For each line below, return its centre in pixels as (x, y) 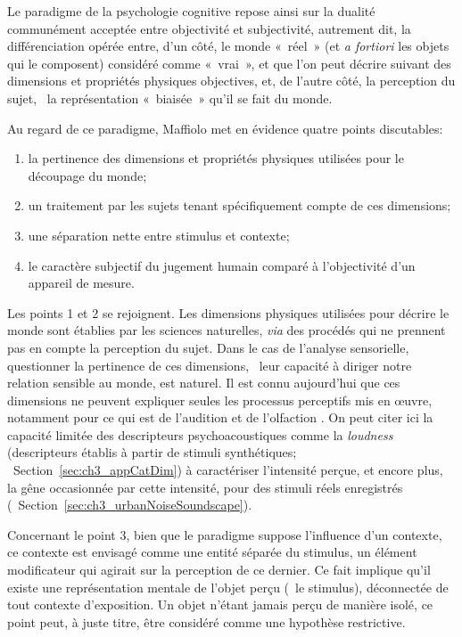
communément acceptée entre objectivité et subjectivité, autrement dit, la (209, 28)
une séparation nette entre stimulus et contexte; (159, 235)
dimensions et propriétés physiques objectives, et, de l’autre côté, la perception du (231, 81)
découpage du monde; (87, 175)
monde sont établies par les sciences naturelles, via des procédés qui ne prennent (227, 330)
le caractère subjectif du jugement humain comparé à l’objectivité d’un (222, 265)
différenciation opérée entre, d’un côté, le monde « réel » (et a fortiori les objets (228, 46)
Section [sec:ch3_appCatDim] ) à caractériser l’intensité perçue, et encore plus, (228, 470)
